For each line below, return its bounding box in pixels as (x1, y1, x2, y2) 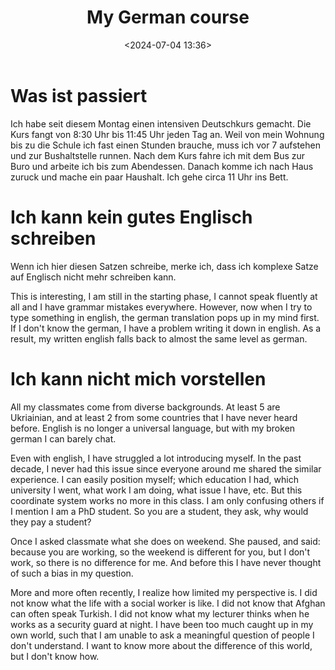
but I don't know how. (10, 650, 100, 662)
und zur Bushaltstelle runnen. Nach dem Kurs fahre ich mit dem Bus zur (10, 149, 306, 161)
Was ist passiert (10, 84, 148, 107)
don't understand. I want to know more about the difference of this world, (10, 639, 313, 651)
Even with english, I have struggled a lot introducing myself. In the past (10, 452, 302, 464)
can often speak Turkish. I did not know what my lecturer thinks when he (10, 607, 310, 620)
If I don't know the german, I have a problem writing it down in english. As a (10, 322, 322, 334)
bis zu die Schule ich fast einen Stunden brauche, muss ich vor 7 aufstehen (10, 139, 321, 151)
